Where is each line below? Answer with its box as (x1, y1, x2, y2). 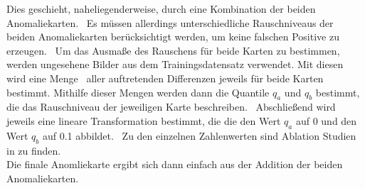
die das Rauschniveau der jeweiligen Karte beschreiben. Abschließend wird (6, 99, 336, 114)
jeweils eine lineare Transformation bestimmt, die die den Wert (6, 113, 281, 128)
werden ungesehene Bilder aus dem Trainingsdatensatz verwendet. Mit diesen (6, 57, 344, 72)
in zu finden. (6, 143, 61, 157)
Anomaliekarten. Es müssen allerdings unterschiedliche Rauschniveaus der (6, 15, 334, 30)
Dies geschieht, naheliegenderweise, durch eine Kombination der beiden (6, 1, 316, 16)
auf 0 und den (295, 113, 357, 128)
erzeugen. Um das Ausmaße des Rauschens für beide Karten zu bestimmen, (6, 43, 340, 57)
